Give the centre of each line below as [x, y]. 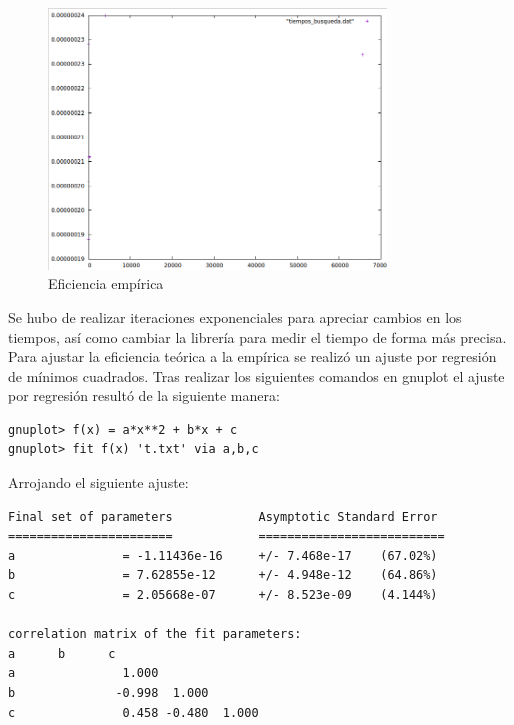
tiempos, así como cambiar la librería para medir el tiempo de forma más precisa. [257, 336]
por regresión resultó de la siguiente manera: [144, 395]
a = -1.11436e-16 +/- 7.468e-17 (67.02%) [223, 555]
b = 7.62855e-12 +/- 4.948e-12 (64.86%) [223, 575]
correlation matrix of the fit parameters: [155, 634]
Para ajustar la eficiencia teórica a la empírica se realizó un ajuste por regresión [252, 356]
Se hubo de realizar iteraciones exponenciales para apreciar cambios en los [235, 316]
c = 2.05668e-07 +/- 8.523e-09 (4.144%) [223, 595]
